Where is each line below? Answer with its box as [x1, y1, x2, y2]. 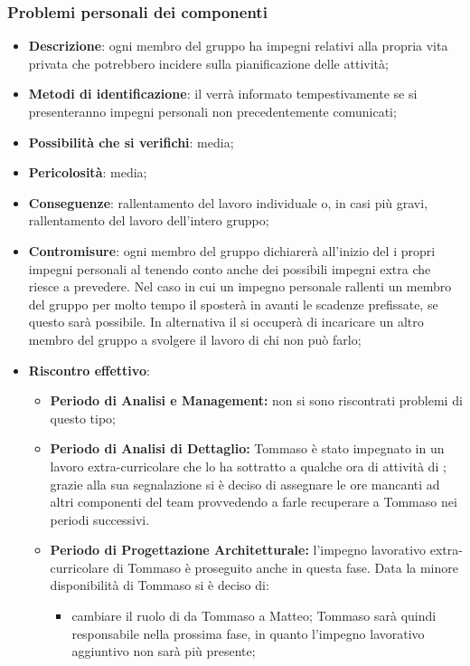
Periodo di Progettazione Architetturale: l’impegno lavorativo [50, 540, 427, 559]
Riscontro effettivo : [28, 360, 150, 379]
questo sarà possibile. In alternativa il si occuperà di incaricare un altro [28, 312, 424, 331]
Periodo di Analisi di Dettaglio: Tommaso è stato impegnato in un [50, 439, 445, 458]
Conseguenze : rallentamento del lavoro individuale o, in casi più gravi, [28, 193, 428, 212]
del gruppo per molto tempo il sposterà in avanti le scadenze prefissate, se [28, 294, 438, 313]
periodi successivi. [50, 509, 150, 528]
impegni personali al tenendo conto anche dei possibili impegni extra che [28, 259, 431, 278]
